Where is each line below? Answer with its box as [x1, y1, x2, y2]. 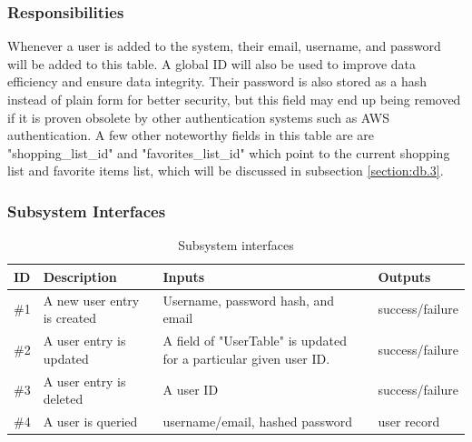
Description [43, 266, 117, 286]
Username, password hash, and [162, 290, 335, 309]
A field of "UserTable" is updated [162, 331, 347, 350]
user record [378, 411, 440, 430]
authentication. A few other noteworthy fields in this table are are [7, 126, 374, 145]
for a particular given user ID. [162, 348, 330, 367]
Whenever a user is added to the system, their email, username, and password [7, 36, 441, 55]
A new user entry [43, 290, 140, 309]
